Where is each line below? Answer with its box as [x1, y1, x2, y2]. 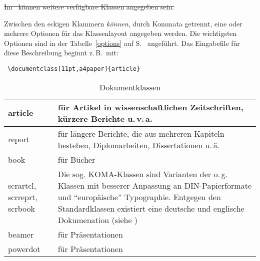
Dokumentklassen [99, 81, 161, 93]
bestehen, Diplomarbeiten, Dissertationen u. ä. [57, 139, 220, 151]
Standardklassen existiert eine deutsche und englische [57, 202, 244, 214]
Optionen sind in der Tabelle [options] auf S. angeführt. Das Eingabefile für [4, 37, 240, 48]
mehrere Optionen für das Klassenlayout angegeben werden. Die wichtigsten [4, 28, 237, 38]
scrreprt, [8, 191, 37, 203]
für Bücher [57, 153, 95, 165]
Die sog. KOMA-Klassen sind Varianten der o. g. [57, 168, 227, 180]
